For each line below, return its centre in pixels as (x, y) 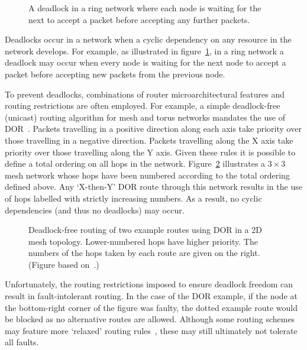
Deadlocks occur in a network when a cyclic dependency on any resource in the (148, 39)
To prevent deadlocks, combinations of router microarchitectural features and (145, 94)
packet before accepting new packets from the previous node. (115, 74)
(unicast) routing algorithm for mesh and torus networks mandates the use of (145, 117)
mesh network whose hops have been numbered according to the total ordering (147, 175)
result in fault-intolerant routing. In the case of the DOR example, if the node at (151, 296)
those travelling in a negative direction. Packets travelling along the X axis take (149, 140)
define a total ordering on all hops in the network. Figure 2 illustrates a (135, 163)
